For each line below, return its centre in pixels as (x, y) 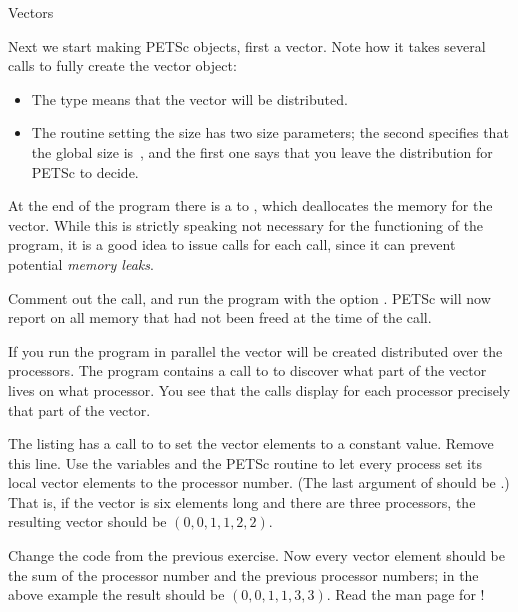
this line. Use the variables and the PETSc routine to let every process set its (245, 462)
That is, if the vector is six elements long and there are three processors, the (242, 501)
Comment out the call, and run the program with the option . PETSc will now (249, 297)
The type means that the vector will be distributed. (189, 98)
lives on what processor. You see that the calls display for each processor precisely (259, 389)
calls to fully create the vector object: (122, 65)
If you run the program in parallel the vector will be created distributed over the (255, 350)
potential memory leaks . (81, 263)
